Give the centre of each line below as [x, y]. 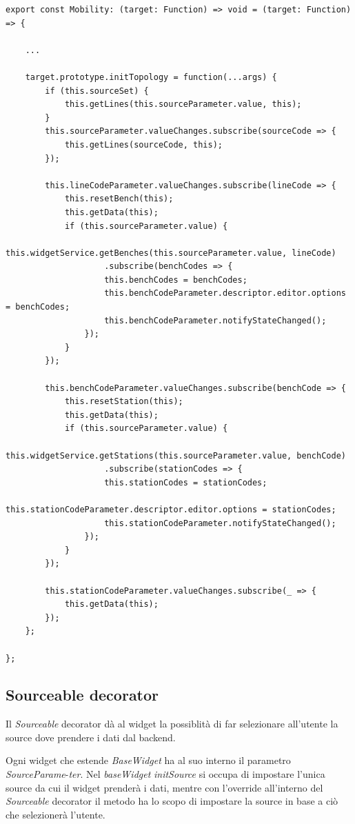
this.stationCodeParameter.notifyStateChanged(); [220, 523]
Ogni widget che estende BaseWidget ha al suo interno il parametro [148, 760]
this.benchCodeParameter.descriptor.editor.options [225, 293]
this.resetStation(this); [124, 402]
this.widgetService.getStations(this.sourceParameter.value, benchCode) [176, 455]
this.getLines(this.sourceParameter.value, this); [183, 104]
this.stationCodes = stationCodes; [186, 482]
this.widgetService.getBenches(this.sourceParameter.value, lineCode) [171, 253]
